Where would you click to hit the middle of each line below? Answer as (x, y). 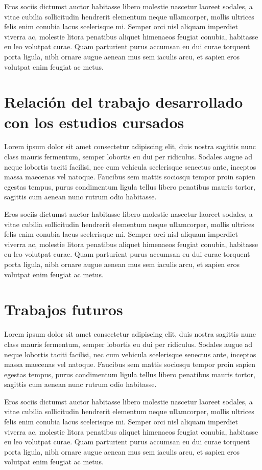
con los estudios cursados (94, 122)
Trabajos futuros (64, 309)
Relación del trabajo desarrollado (124, 102)
